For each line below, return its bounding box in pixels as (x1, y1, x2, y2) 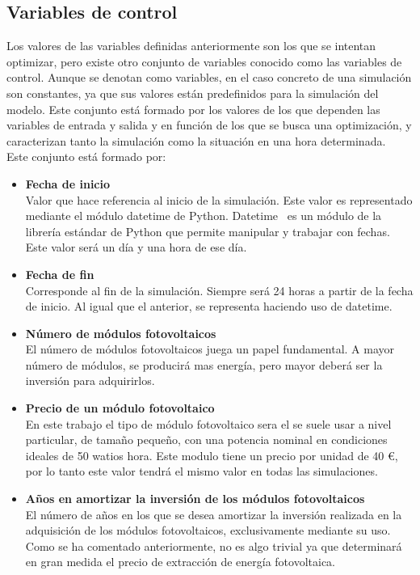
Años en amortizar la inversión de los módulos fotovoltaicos (25, 490, 365, 507)
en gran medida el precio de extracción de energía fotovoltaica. (25, 553, 335, 570)
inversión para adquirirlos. (25, 372, 155, 389)
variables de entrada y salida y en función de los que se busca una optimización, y (6, 116, 412, 133)
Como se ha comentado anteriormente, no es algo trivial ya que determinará (25, 537, 402, 554)
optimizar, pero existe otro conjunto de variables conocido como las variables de (6, 53, 402, 70)
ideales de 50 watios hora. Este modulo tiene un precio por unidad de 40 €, (25, 446, 398, 463)
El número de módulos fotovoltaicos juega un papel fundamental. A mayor (25, 340, 395, 357)
